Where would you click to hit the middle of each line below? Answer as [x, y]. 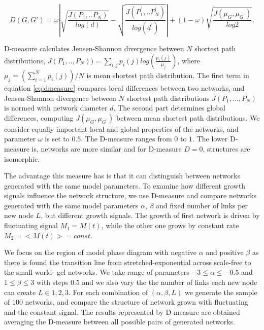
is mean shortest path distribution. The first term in [168, 75]
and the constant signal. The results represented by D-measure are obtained [122, 311]
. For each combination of [108, 292]
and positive [225, 252]
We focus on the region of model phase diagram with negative [101, 252]
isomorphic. [22, 158]
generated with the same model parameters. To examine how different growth [125, 185]
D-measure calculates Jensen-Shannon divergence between [94, 48]
